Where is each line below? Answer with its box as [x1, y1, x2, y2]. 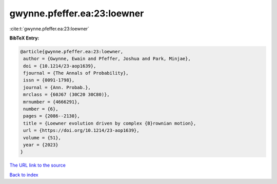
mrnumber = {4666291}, [23, 99, 81, 105]
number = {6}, [23, 106, 58, 112]
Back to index [9, 172, 38, 178]
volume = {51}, [23, 135, 62, 140]
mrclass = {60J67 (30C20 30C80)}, [23, 92, 110, 97]
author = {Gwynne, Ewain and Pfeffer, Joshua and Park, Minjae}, [23, 56, 191, 62]
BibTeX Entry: [9, 35, 39, 41]
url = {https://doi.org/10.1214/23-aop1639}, [23, 128, 140, 133]
